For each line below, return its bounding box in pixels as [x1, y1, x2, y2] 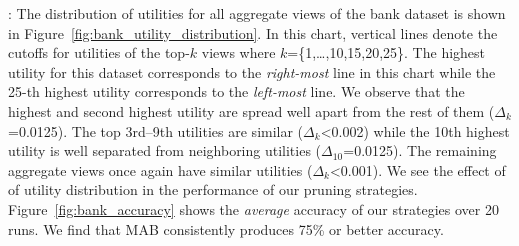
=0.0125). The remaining [343, 140, 497, 161]
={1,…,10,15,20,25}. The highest [287, 42, 486, 63]
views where [201, 42, 276, 63]
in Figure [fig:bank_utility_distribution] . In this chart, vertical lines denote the [8, 22, 498, 43]
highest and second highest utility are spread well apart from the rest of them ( [8, 100, 495, 121]
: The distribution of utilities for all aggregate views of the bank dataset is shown [8, 3, 506, 23]
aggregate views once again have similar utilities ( [8, 159, 313, 180]
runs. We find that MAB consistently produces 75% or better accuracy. [8, 218, 444, 239]
